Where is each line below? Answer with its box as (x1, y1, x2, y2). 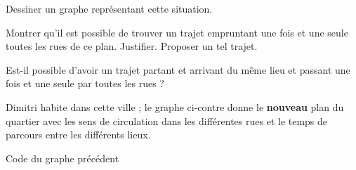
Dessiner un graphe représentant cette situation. (6, 1, 213, 15)
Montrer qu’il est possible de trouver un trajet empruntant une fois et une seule (6, 25, 348, 39)
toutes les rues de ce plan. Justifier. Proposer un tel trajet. (6, 39, 258, 53)
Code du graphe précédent (6, 150, 119, 165)
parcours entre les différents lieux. (6, 127, 151, 142)
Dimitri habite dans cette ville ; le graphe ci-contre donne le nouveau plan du (6, 99, 344, 114)
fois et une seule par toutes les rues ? (6, 76, 164, 91)
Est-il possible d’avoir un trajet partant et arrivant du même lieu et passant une (6, 62, 350, 77)
